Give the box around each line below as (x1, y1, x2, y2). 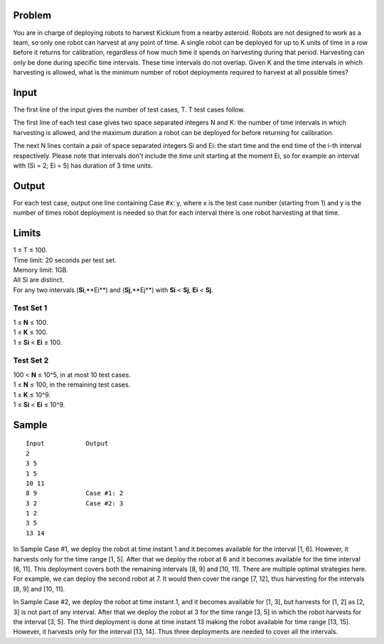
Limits (13, 227, 41, 240)
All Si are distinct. (13, 276, 64, 284)
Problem (13, 9, 52, 21)
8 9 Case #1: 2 (26, 489, 124, 498)
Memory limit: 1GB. (13, 265, 69, 274)
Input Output (26, 439, 109, 448)
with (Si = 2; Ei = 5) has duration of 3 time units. (13, 161, 153, 170)
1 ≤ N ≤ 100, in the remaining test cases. (13, 380, 131, 389)
